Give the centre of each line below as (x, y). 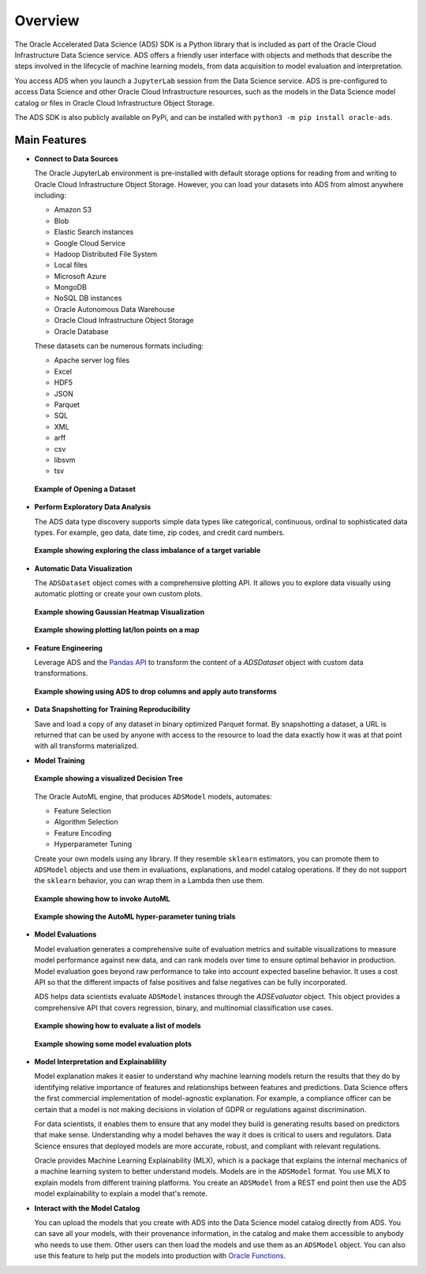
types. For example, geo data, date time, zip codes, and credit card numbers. (160, 532)
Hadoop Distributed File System (106, 254)
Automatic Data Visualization (83, 568)
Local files (71, 265)
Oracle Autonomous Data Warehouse (114, 309)
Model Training (60, 760)
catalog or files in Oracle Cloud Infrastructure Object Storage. (114, 103)
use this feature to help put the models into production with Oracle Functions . (160, 1256)
